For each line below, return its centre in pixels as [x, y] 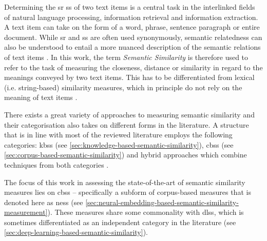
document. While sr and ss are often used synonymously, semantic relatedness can [133, 37]
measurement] [26, 212]
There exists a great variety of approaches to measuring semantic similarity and [129, 114]
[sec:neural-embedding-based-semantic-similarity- [162, 202]
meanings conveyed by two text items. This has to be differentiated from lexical [129, 77]
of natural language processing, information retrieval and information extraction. [131, 17]
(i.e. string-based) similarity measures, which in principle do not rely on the [123, 87]
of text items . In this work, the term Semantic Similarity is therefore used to [126, 57]
